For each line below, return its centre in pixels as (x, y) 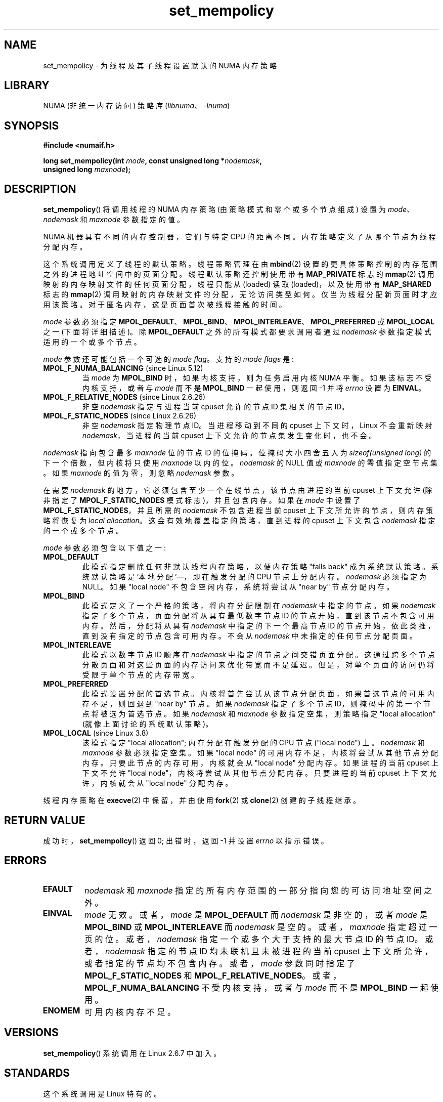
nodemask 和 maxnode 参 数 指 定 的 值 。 (114, 220)
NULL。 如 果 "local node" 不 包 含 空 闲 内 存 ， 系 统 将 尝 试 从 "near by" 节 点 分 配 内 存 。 (238, 587)
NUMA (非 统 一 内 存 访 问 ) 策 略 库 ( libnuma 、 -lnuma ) (137, 106)
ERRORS (26, 861)
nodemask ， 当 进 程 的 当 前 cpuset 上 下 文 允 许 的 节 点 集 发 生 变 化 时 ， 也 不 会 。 (229, 436)
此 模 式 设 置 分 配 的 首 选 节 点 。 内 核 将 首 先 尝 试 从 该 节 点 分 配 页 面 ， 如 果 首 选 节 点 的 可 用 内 (258, 694)
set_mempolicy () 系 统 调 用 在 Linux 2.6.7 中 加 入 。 (132, 1053)
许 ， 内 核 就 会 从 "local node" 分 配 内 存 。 (157, 783)
